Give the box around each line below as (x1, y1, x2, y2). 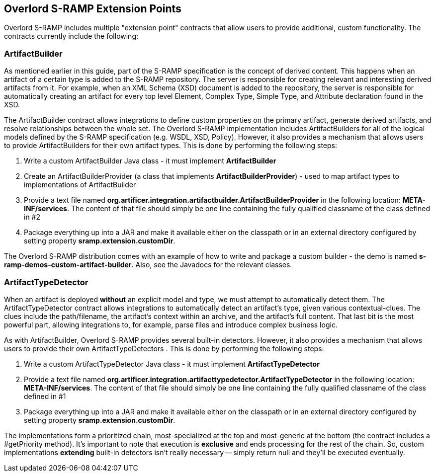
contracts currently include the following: (4, 32, 139, 41)
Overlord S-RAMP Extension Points (4, 2, 181, 15)
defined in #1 (24, 392, 66, 400)
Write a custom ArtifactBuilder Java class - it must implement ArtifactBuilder (24, 157, 276, 165)
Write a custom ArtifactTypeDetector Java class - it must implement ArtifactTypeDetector (24, 359, 320, 368)
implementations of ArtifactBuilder (24, 180, 136, 189)
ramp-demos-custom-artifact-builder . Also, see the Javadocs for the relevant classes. (4, 260, 292, 269)
